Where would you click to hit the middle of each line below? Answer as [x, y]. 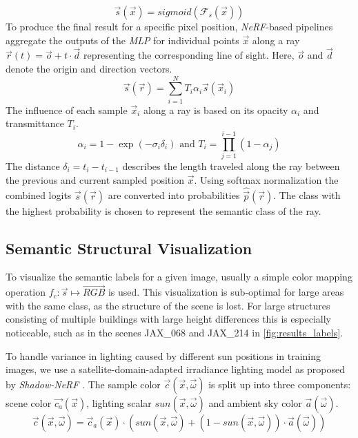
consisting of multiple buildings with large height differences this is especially [168, 319]
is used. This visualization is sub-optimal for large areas [226, 292]
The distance [33, 166]
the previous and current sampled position [95, 179]
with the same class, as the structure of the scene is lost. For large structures [168, 305]
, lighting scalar [119, 402]
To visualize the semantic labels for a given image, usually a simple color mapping [179, 277]
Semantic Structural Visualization [129, 248]
